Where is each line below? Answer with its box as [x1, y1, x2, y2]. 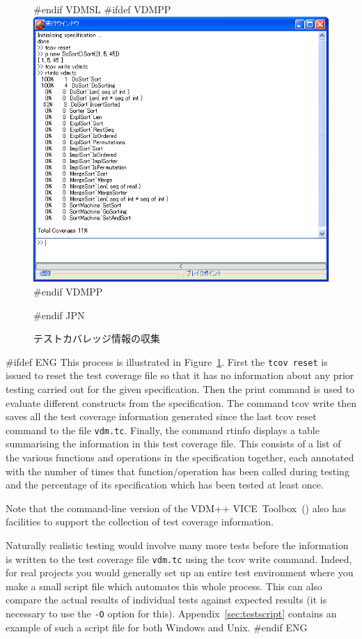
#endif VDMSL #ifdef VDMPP [33, 2, 171, 16]
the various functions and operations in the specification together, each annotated [6, 450, 354, 464]
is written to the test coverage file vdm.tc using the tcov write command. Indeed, [6, 551, 352, 566]
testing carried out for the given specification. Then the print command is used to [6, 381, 354, 396]
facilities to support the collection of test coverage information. [6, 514, 274, 529]
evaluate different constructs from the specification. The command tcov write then [6, 395, 356, 410]
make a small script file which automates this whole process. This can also [6, 578, 322, 593]
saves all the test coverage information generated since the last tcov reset [6, 409, 317, 424]
